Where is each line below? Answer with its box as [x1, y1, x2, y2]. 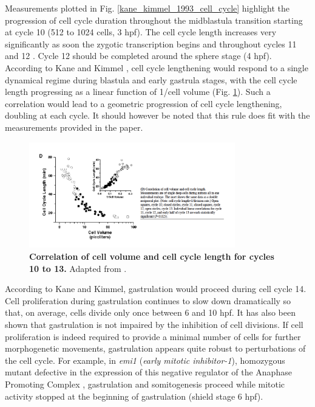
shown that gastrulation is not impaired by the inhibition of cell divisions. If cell [5, 318, 303, 330]
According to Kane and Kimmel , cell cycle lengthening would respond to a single [5, 61, 308, 74]
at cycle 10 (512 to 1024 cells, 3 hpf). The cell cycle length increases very [5, 26, 277, 38]
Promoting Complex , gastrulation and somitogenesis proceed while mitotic [5, 377, 285, 390]
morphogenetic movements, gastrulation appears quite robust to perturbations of [5, 342, 306, 355]
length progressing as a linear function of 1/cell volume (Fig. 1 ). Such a [5, 85, 271, 98]
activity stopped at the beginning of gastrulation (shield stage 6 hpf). [5, 389, 263, 402]
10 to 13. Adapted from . [29, 262, 127, 274]
